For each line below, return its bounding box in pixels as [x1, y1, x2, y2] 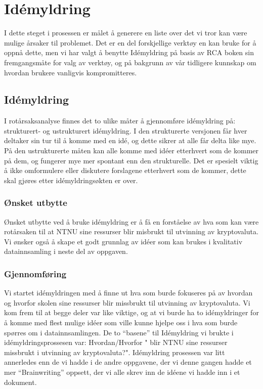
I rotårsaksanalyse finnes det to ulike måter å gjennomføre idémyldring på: [4, 115, 236, 126]
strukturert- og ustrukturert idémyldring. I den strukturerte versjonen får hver [4, 125, 247, 136]
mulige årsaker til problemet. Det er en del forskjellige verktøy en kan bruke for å [4, 37, 256, 48]
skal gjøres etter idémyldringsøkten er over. [4, 175, 138, 185]
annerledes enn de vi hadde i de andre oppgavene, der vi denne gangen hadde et [4, 357, 252, 367]
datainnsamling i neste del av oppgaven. [4, 246, 128, 256]
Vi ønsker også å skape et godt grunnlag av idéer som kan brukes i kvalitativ [4, 236, 243, 246]
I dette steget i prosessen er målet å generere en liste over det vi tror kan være [4, 27, 247, 38]
